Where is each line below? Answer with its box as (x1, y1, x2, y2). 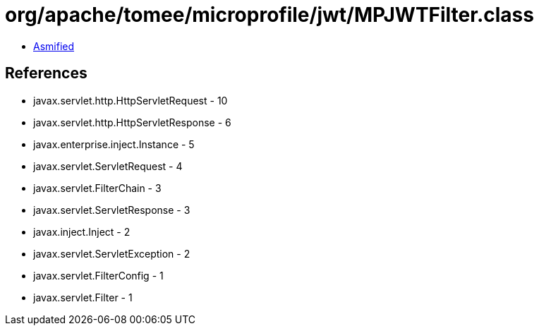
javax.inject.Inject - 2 (33, 225, 131, 238)
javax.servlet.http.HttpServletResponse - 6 (33, 116, 231, 128)
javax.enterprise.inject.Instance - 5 (33, 138, 195, 150)
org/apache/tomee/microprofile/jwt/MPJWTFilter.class (5, 3, 534, 27)
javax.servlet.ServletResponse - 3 (33, 203, 190, 216)
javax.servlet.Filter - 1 (33, 291, 133, 303)
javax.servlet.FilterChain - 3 (33, 181, 162, 194)
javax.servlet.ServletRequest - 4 (33, 160, 183, 172)
